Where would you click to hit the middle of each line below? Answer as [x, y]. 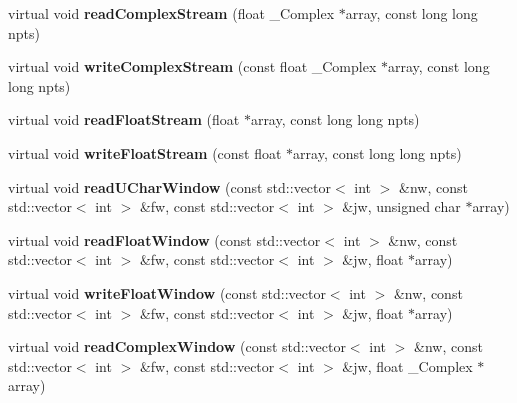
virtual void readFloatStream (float [124, 119]
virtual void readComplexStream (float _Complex [171, 13]
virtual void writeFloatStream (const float [145, 152]
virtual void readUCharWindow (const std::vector [170, 186]
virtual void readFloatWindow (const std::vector [164, 239]
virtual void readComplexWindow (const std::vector [177, 346]
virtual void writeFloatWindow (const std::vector [167, 292]
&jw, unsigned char [401, 206]
